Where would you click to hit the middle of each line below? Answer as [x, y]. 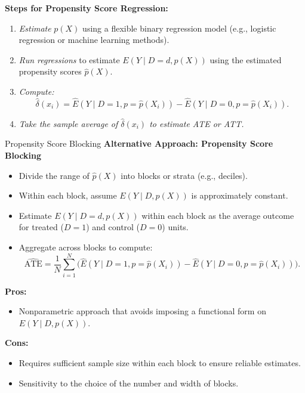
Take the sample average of [68, 123]
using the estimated [246, 59]
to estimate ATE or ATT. [197, 123]
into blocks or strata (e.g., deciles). [184, 175]
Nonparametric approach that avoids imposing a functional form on [142, 311]
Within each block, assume [68, 195]
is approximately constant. [240, 195]
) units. [175, 227]
